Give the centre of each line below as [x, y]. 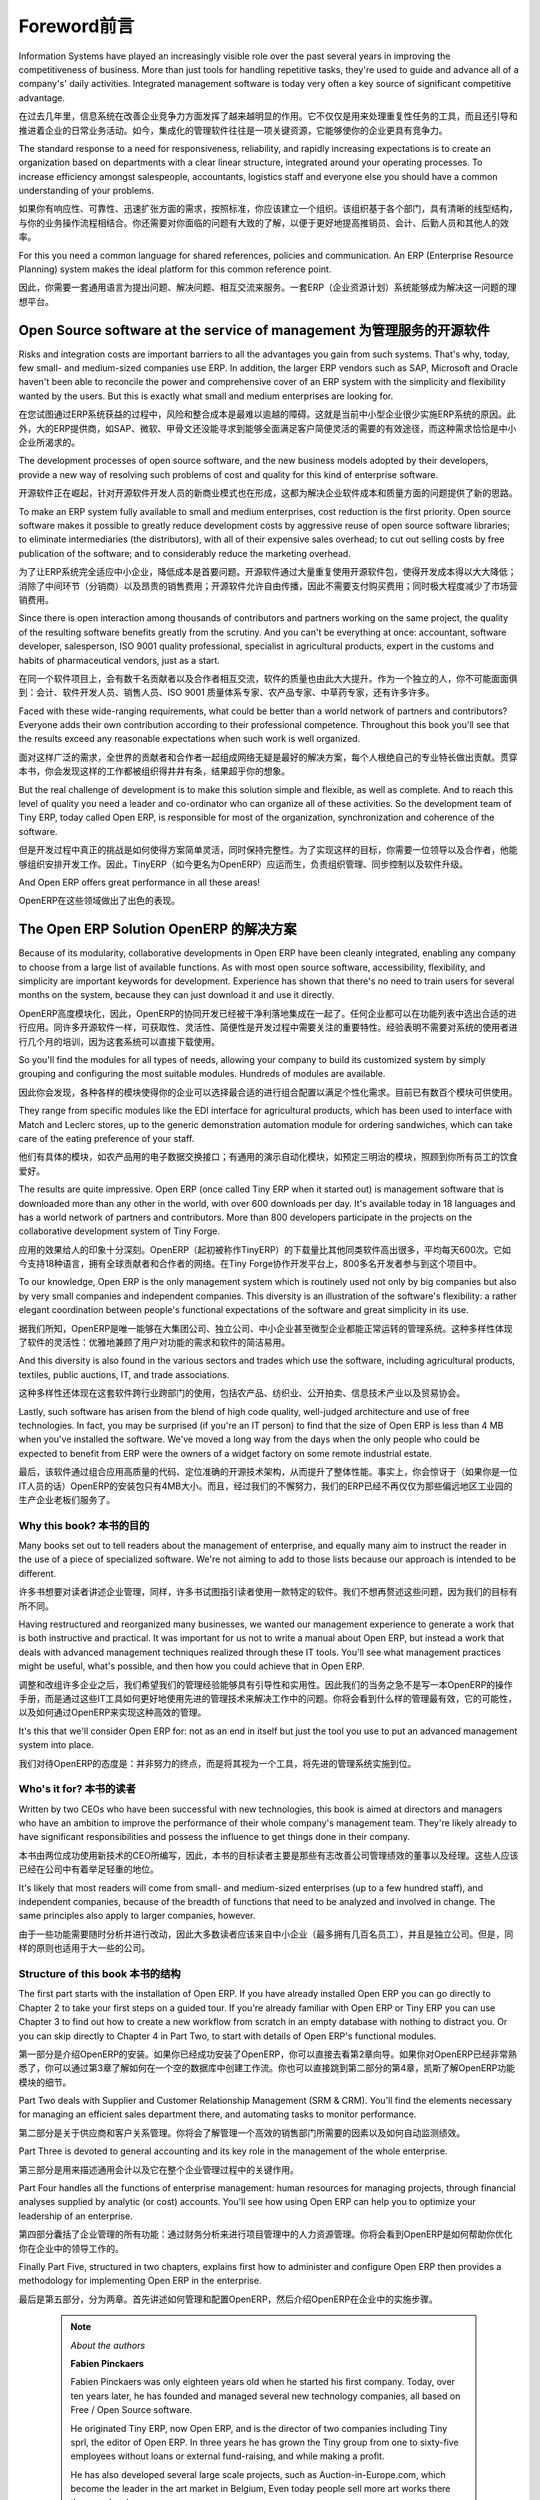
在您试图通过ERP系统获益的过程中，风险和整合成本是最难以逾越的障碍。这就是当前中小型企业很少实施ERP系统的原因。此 [267, 414]
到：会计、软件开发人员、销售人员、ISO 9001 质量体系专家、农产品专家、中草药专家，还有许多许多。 [226, 692]
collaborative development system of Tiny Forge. [119, 1231]
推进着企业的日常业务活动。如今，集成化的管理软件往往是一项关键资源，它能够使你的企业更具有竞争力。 [233, 130]
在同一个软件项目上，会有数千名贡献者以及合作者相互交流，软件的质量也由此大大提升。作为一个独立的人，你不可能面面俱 [268, 678]
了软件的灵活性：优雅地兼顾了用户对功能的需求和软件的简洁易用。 [154, 1342]
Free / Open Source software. [131, 2410]
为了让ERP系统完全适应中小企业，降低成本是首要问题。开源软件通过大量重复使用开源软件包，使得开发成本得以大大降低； [267, 572]
